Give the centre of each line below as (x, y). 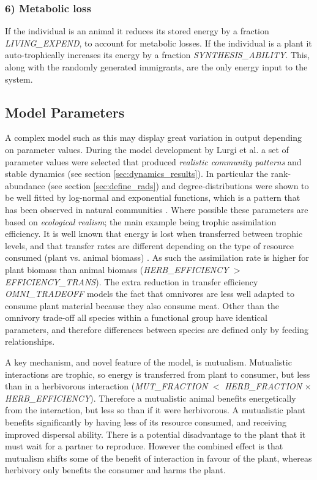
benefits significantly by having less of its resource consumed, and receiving (146, 422)
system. (19, 79)
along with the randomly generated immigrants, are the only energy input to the (156, 67)
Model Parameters (65, 112)
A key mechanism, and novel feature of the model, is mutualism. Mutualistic (148, 362)
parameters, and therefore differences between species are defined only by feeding (157, 329)
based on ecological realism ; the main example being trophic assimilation (141, 221)
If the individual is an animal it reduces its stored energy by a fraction (137, 31)
